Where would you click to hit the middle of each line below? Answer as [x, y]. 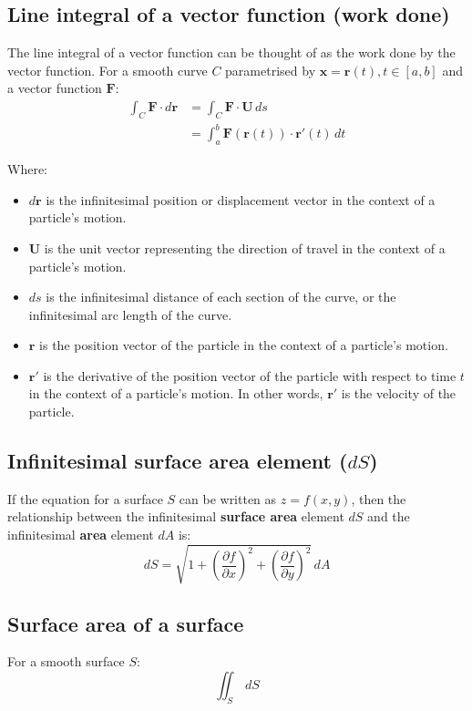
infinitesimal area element [81, 535]
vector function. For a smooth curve [108, 70]
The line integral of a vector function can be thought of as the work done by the [231, 52]
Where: [27, 169]
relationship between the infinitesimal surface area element [176, 516]
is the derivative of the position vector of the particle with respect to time [250, 375]
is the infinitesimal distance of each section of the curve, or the [221, 297]
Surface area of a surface [126, 623]
